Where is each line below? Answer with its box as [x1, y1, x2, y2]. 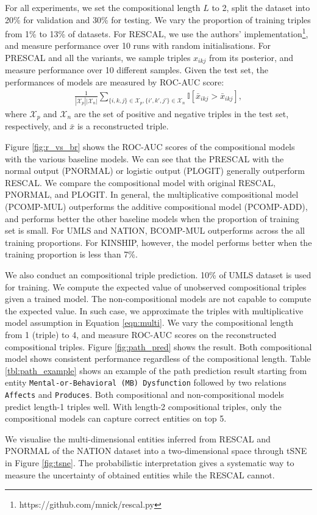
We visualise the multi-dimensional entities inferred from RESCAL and [5, 432, 271, 445]
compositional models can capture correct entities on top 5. [5, 412, 227, 425]
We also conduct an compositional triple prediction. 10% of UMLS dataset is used [5, 268, 312, 281]
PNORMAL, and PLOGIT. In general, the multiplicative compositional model [5, 188, 299, 201]
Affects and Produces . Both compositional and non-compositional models [5, 388, 284, 400]
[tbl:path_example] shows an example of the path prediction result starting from [5, 364, 307, 376]
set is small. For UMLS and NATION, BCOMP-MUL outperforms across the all [5, 224, 305, 237]
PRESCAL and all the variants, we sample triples [5, 51, 191, 64]
